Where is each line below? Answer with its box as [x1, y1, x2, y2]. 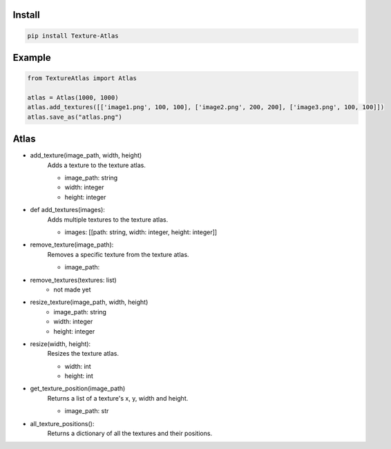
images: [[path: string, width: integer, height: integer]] [64, 228, 218, 236]
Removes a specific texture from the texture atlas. [47, 250, 189, 258]
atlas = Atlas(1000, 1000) [27, 93, 119, 102]
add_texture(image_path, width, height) [30, 151, 142, 160]
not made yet [53, 285, 91, 294]
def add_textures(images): [30, 206, 105, 214]
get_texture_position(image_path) [30, 384, 126, 393]
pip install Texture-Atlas [27, 32, 119, 39]
